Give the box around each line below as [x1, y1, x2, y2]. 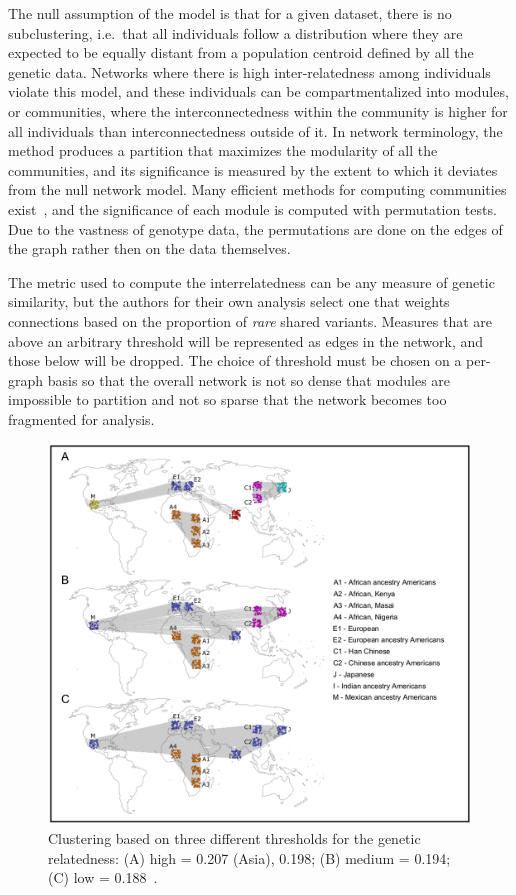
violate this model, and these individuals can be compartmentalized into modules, [8, 81, 509, 102]
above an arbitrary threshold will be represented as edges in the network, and [8, 330, 484, 351]
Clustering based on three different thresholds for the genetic [48, 828, 421, 848]
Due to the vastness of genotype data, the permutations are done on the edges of [8, 218, 503, 239]
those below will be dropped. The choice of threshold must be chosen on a [8, 350, 462, 371]
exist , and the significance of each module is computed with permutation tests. [8, 198, 497, 219]
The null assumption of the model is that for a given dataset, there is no [8, 3, 452, 23]
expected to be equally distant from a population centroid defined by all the [8, 42, 474, 63]
